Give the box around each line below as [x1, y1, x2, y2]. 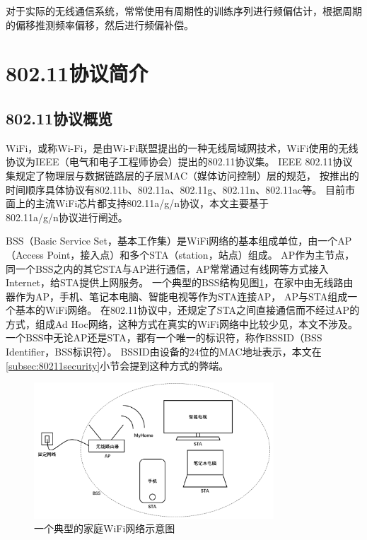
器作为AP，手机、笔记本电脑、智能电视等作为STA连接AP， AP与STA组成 [6, 288, 348, 303]
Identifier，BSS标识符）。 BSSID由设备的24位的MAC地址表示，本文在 [6, 344, 322, 359]
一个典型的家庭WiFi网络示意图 [34, 521, 175, 536]
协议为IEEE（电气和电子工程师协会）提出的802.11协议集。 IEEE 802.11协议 [6, 154, 353, 169]
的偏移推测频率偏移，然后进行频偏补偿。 [6, 17, 194, 32]
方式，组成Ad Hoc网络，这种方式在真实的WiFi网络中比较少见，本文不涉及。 [6, 316, 358, 331]
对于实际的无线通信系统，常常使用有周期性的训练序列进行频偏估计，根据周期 [6, 4, 362, 18]
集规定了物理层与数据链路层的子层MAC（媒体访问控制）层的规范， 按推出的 [6, 168, 359, 182]
